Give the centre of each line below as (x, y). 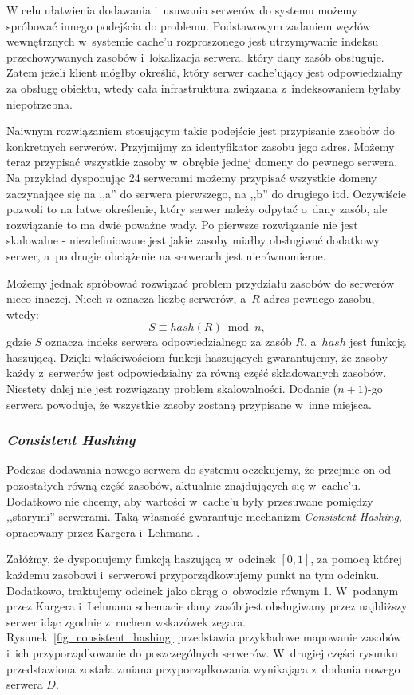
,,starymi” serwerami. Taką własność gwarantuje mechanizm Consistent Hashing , (204, 516)
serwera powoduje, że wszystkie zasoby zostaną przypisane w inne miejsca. (189, 404)
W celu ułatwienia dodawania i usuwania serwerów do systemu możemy (182, 10)
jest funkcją (378, 342)
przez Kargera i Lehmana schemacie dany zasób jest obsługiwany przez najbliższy (207, 606)
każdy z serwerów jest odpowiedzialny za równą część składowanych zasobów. (197, 373)
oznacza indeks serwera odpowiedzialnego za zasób (169, 342)
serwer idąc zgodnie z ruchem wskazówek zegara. (126, 621)
